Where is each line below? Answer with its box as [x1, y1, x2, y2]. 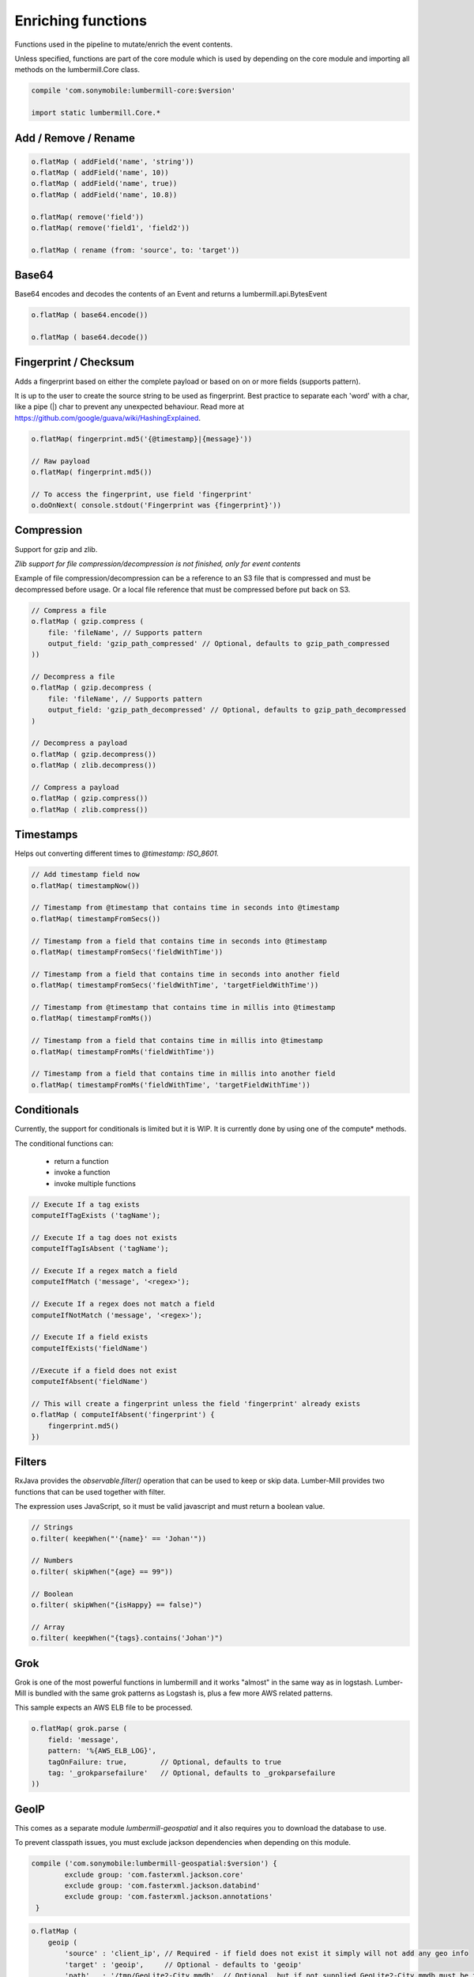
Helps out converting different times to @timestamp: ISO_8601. [14, 849, 220, 858]
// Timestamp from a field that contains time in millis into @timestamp [31, 1036, 323, 1045]
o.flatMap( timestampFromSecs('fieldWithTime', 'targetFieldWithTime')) [31, 981, 319, 990]
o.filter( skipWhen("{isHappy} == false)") [31, 1600, 203, 1609]
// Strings [31, 1523, 73, 1532]
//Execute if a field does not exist [31, 1366, 178, 1375]
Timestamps [14, 828, 78, 841]
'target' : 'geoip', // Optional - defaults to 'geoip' [64, 1960, 303, 1969]
